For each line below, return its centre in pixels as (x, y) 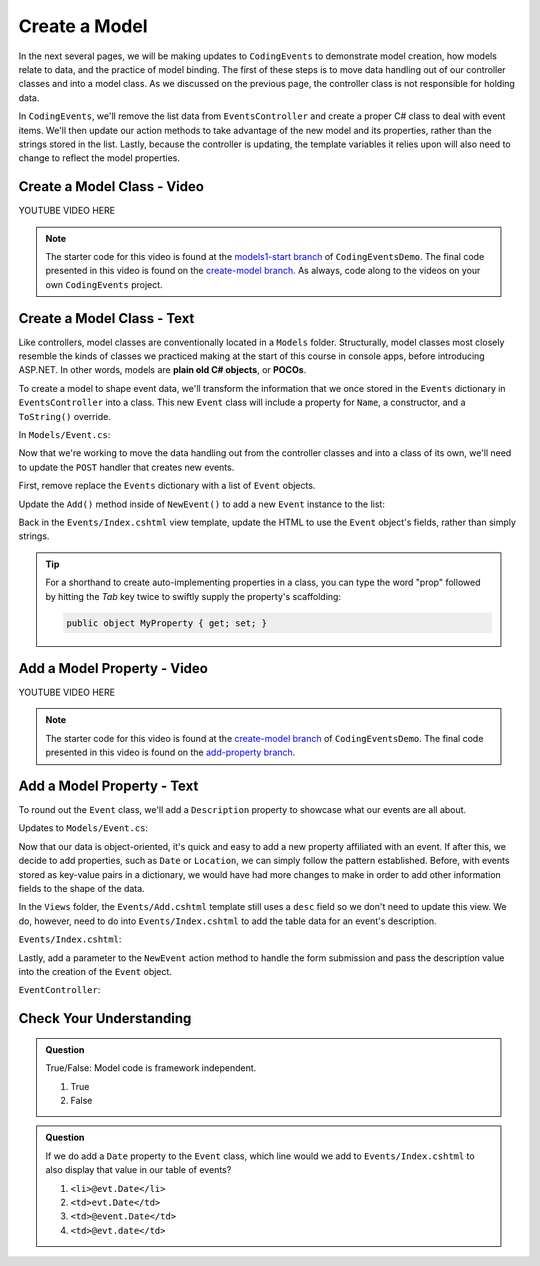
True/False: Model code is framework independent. (151, 1068)
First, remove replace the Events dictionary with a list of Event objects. (167, 486)
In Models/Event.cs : (64, 434)
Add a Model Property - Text (108, 785)
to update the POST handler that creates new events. (126, 467)
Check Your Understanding (105, 1018)
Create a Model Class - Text (106, 318)
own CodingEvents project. (104, 284)
